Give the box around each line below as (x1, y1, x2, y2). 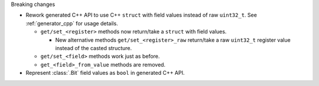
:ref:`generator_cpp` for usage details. (25, 19, 118, 27)
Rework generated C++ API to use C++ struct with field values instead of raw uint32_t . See (25, 12, 257, 19)
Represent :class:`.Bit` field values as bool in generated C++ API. (25, 70, 185, 77)
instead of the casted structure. (55, 44, 132, 51)
